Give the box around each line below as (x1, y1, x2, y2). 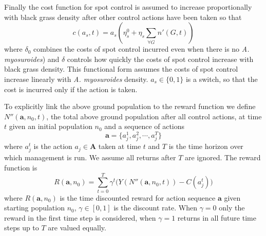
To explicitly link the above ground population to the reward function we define (4, 101, 256, 112)
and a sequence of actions (104, 121, 185, 132)
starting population (4, 202, 65, 213)
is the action (33, 141, 72, 152)
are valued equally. (48, 222, 106, 233)
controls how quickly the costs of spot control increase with (67, 53, 254, 64)
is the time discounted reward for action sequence (60, 192, 216, 203)
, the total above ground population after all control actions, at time (46, 111, 262, 121)
